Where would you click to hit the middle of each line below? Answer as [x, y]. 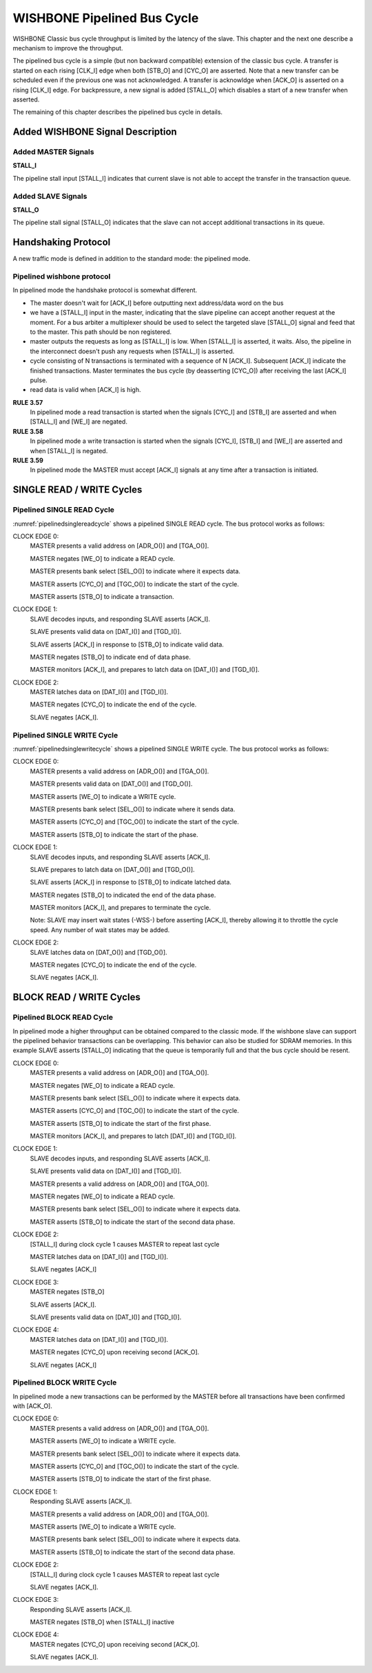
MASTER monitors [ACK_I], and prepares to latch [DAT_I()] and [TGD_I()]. [133, 1136]
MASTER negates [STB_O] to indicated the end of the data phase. [123, 895]
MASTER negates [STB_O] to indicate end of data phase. [110, 657]
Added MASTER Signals [53, 152]
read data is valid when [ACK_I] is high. [85, 390]
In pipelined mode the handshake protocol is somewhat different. [105, 290]
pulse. [39, 380]
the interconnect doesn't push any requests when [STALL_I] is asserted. [132, 351]
